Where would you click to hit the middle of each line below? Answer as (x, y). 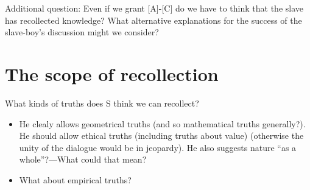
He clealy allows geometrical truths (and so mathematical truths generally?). (162, 123)
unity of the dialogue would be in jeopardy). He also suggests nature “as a (158, 147)
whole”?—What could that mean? (83, 159)
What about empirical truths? (75, 179)
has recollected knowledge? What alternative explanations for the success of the (153, 20)
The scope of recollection (112, 73)
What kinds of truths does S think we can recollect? (102, 103)
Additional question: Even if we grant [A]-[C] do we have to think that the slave (154, 8)
